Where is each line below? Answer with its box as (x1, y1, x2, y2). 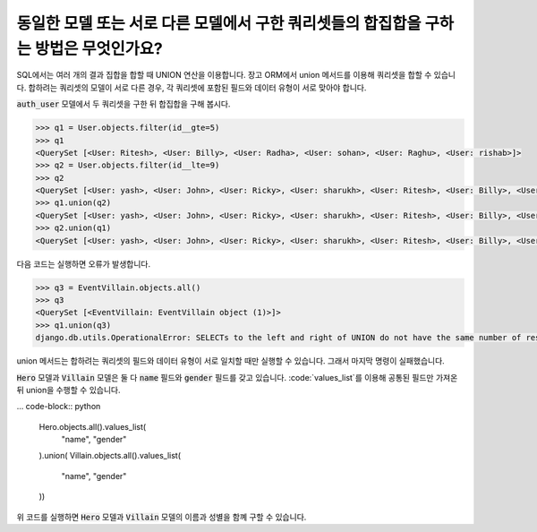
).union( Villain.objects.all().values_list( (38, 450, 182, 461)
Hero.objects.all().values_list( (38, 421, 147, 432)
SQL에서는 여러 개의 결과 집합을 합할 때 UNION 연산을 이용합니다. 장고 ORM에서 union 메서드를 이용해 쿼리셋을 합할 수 (16, 70, 432, 81)
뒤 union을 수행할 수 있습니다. (16, 384, 121, 395)
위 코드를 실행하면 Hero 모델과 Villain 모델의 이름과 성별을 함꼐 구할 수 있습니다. (16, 511, 307, 522)
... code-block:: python (16, 401, 101, 412)
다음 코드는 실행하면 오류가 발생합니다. (16, 258, 151, 269)
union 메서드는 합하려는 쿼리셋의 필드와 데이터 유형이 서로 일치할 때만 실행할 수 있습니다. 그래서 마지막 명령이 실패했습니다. (16, 356, 445, 366)
